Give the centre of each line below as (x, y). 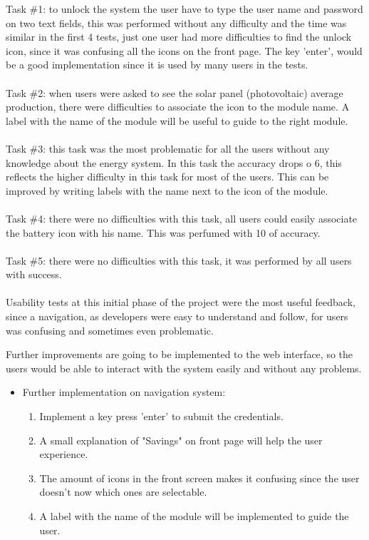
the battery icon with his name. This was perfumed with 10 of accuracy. (163, 232)
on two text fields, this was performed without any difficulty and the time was (176, 22)
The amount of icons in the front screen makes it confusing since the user (199, 478)
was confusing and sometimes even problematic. (110, 330)
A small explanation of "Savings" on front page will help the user (181, 440)
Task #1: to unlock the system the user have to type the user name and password (184, 9)
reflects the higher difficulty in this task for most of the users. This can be (167, 177)
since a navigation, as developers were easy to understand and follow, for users (177, 316)
